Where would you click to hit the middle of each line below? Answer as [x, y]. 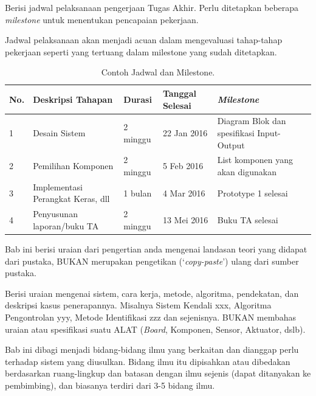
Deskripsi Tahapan [73, 99]
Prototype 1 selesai [252, 193]
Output [231, 144]
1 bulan [138, 193]
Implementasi [58, 186]
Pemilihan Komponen [73, 166]
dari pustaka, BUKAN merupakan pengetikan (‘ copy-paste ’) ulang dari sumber [152, 261]
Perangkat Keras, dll [71, 199]
